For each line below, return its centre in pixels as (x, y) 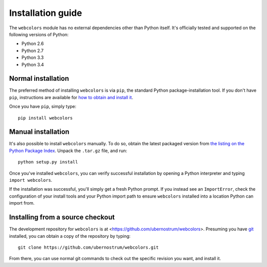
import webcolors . (31, 180)
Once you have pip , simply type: (43, 107)
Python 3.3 (33, 57)
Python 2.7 (33, 51)
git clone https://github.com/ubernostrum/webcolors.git (89, 247)
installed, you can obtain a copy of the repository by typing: (70, 236)
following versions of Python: (39, 34)
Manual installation (39, 132)
